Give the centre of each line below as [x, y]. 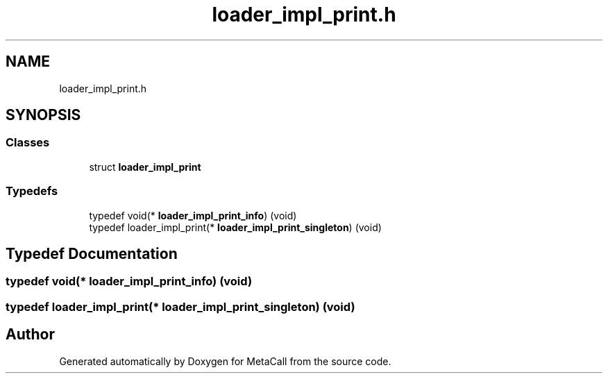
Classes [28, 143]
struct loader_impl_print [145, 167]
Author [30, 335]
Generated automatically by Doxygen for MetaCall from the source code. [225, 361]
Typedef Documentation [92, 253]
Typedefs [32, 191]
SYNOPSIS [43, 115]
